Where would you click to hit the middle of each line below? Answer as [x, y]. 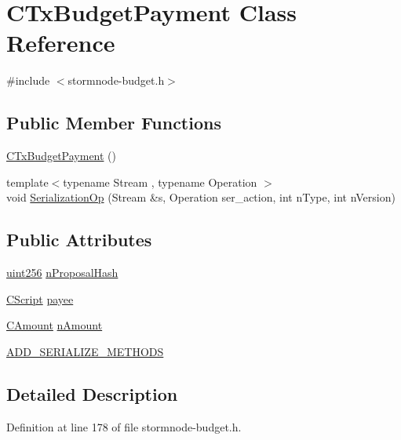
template [27, 182]
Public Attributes [79, 240]
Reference [61, 43]
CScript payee [40, 298]
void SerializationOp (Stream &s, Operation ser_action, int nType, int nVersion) [201, 197]
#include [28, 80]
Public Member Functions [114, 123]
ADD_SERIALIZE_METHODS [85, 351]
